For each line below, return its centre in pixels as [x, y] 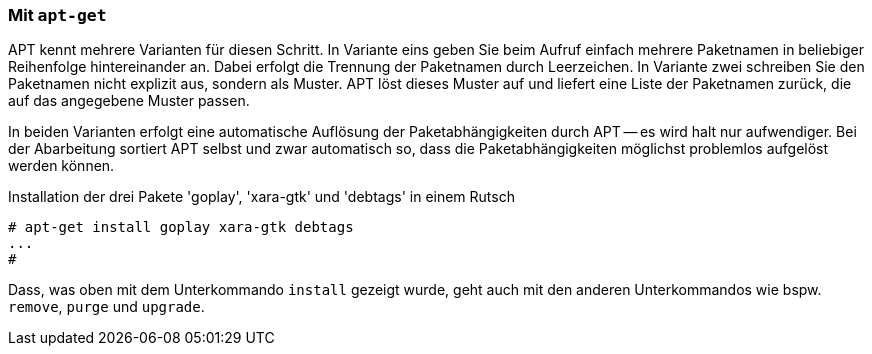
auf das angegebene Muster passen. [129, 101]
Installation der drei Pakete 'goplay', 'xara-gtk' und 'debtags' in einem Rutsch [261, 197]
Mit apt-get [57, 15]
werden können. [61, 166]
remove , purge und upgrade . [106, 307]
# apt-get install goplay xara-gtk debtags [181, 227]
